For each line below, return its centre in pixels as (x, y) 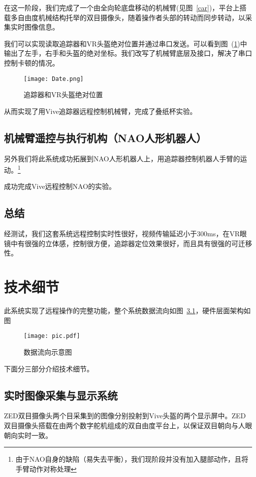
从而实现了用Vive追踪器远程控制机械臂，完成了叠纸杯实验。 (100, 111)
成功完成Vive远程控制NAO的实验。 (60, 186)
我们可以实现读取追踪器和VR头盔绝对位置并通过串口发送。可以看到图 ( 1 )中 (126, 43)
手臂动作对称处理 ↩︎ (46, 468)
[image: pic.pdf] (52, 336)
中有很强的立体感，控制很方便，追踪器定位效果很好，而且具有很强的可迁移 (131, 243)
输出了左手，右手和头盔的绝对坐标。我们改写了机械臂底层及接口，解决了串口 (128, 53)
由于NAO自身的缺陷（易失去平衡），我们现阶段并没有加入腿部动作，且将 (132, 459)
